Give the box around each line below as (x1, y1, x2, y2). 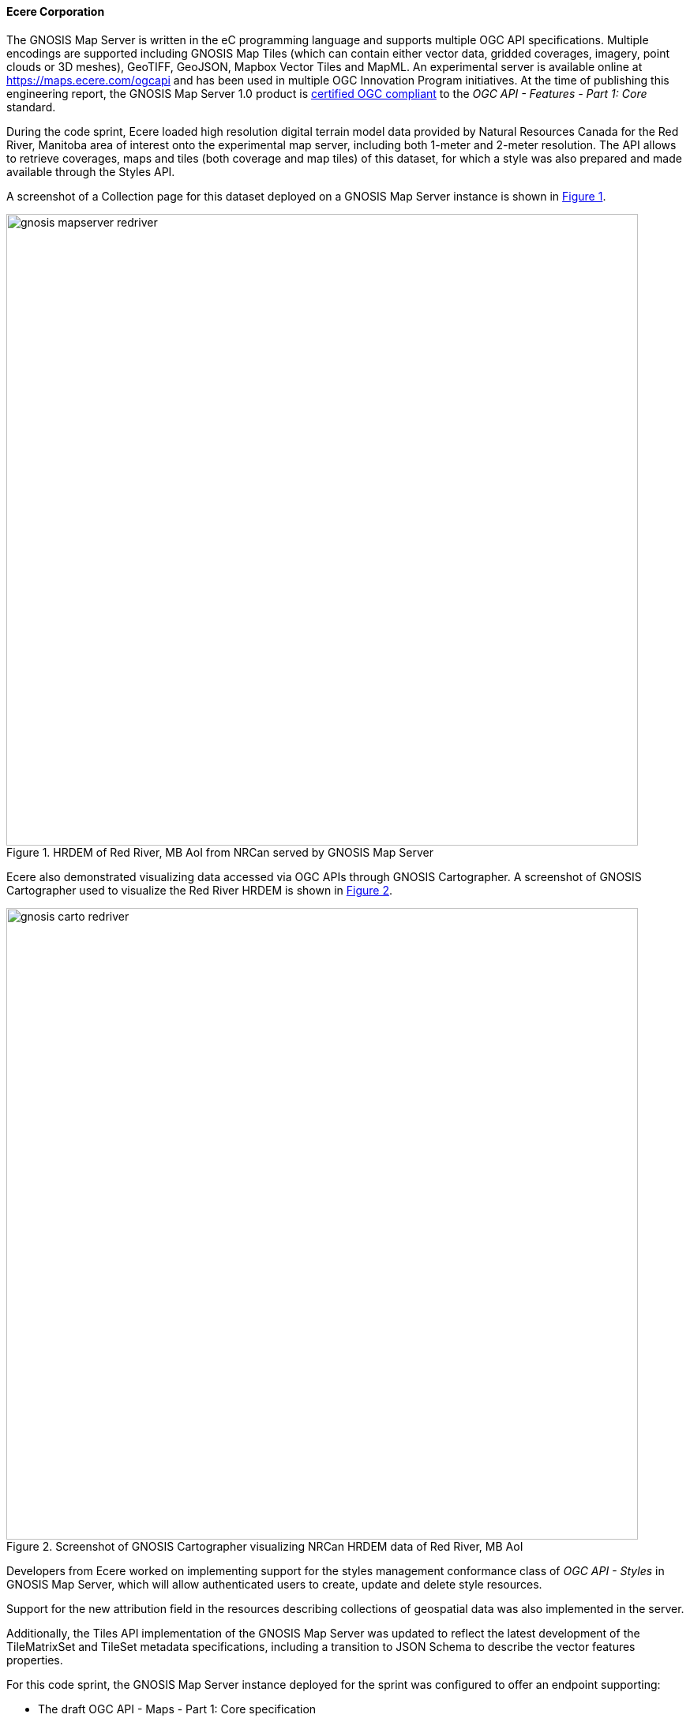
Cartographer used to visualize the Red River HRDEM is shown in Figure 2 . (6, 883, 393, 897)
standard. (6, 99, 56, 114)
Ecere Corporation (6, 5, 105, 18)
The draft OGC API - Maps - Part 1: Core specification (38, 1701, 317, 1716)
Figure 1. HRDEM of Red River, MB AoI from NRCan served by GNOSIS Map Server (6, 845, 433, 859)
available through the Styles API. (6, 164, 175, 178)
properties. (6, 1653, 63, 1667)
